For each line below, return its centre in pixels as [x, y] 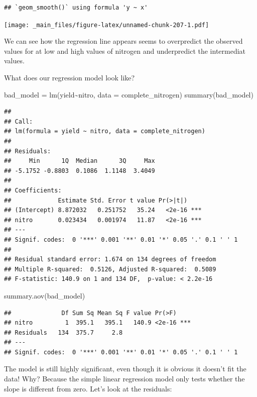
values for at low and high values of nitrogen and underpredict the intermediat [125, 51]
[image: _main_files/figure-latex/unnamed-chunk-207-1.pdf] [107, 25]
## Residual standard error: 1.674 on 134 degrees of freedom [110, 260]
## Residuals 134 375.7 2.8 [63, 332]
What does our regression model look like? [70, 78]
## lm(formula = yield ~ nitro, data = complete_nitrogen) [105, 131]
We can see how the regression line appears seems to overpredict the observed [123, 41]
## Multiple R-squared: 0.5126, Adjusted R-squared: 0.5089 [110, 269]
